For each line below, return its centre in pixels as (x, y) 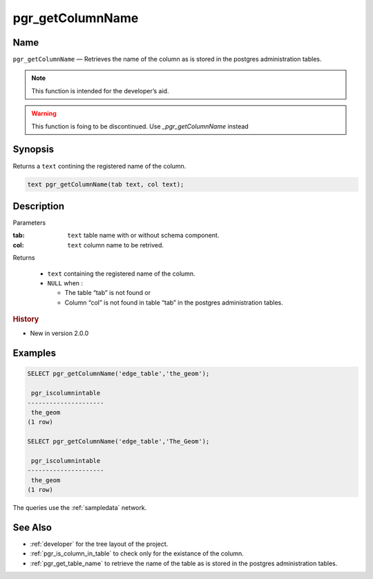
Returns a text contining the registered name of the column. (99, 166)
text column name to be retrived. (116, 245)
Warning (44, 113)
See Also (32, 528)
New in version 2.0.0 (59, 333)
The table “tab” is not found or (108, 293)
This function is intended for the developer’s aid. (100, 91)
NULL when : (65, 283)
